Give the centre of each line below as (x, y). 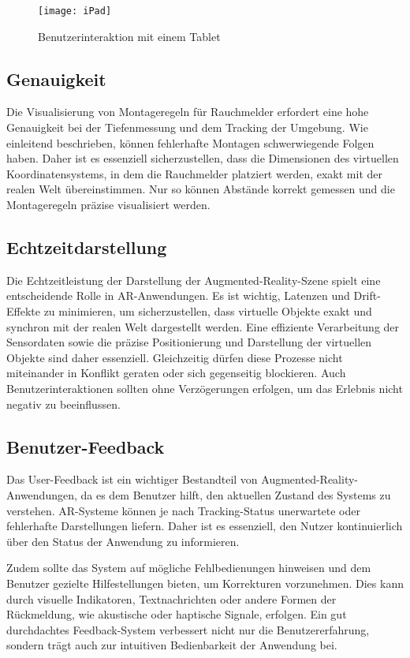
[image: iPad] (75, 11)
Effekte (23, 311)
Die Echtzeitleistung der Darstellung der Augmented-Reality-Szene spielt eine (194, 280)
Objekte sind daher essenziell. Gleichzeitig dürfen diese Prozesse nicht (175, 357)
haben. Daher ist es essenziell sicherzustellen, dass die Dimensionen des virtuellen (203, 158)
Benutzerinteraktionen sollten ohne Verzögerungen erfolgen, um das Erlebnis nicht (205, 388)
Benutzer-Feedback (86, 446)
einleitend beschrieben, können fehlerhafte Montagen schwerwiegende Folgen (190, 142)
